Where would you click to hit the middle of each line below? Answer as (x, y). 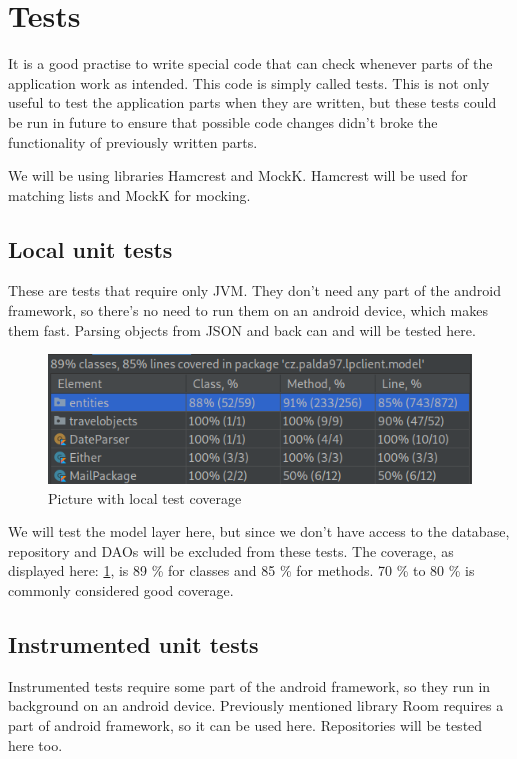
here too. (35, 744)
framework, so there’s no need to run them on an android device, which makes (248, 310)
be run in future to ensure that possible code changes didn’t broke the (223, 121)
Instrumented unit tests (133, 643)
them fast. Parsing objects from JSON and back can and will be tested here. (242, 329)
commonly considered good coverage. (121, 589)
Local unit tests (90, 248)
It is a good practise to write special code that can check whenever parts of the (250, 63)
